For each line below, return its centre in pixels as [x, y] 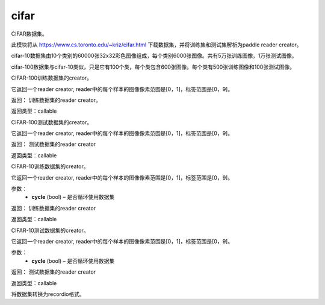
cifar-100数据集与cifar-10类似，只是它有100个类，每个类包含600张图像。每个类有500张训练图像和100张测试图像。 [153, 67]
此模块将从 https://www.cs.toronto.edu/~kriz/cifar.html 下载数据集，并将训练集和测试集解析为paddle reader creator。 [156, 45]
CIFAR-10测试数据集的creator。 [50, 230]
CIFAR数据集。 [29, 34]
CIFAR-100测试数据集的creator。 [52, 122]
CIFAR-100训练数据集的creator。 [52, 78]
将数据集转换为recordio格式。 [48, 294]
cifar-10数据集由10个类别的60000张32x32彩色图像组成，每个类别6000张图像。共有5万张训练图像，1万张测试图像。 [154, 56]
